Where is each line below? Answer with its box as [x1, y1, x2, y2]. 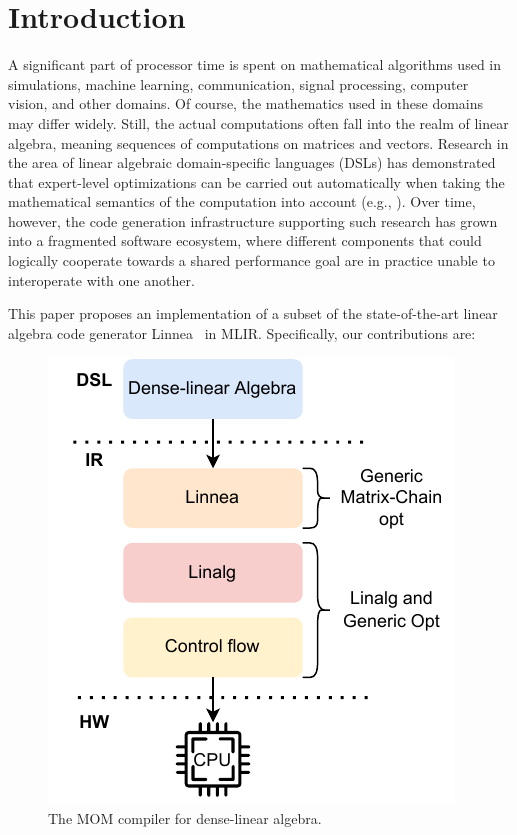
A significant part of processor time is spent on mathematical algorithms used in [8, 54, 502, 75]
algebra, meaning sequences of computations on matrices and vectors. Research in [8, 132, 509, 153]
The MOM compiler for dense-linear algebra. [48, 808, 322, 829]
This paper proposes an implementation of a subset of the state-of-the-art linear [8, 303, 498, 324]
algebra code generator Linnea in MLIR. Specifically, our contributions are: [8, 322, 476, 343]
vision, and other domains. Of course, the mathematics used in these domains [8, 93, 484, 114]
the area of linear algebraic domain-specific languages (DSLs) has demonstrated [8, 152, 496, 173]
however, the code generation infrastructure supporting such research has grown [8, 210, 498, 231]
